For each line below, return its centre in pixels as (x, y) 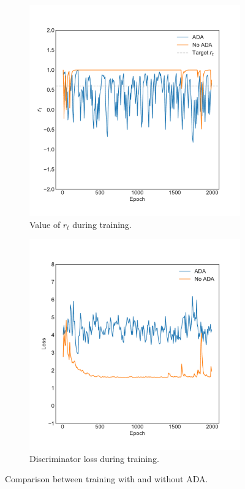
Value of (45, 224)
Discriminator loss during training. (94, 458)
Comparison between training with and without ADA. (107, 479)
